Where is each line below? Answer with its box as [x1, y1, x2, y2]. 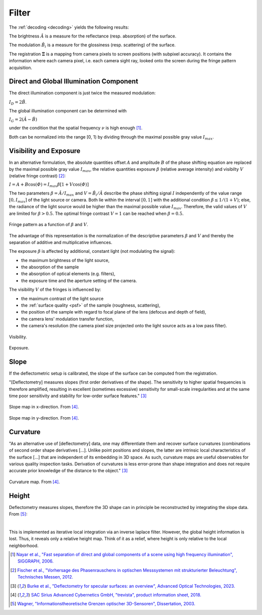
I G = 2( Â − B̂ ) [9, 117, 37, 123]
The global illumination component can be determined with [9, 108, 127, 114]
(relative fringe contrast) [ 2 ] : [9, 173, 66, 179]
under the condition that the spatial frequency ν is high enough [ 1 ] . [9, 125, 143, 131]
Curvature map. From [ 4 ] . [9, 479, 60, 485]
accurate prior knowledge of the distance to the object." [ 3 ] [9, 468, 128, 474]
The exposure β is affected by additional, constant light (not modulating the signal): [9, 248, 176, 254]
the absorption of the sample [21, 264, 79, 270]
